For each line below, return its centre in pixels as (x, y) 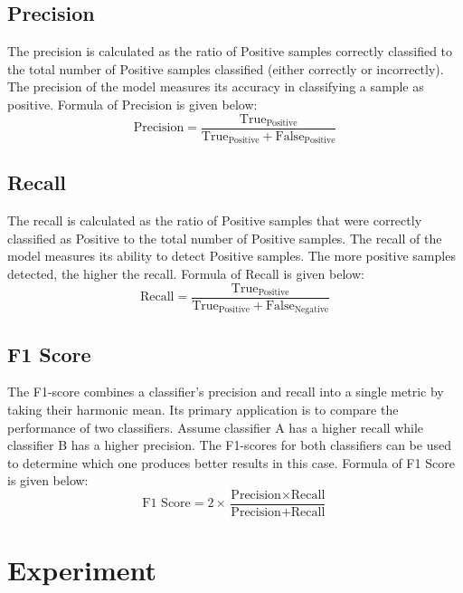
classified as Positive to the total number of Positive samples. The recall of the (225, 238)
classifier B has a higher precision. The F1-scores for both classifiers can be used (229, 445)
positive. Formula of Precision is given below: (132, 104)
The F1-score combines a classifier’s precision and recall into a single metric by (226, 392)
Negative (312, 310)
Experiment (82, 570)
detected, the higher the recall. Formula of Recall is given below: (186, 274)
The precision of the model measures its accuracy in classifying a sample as (216, 86)
